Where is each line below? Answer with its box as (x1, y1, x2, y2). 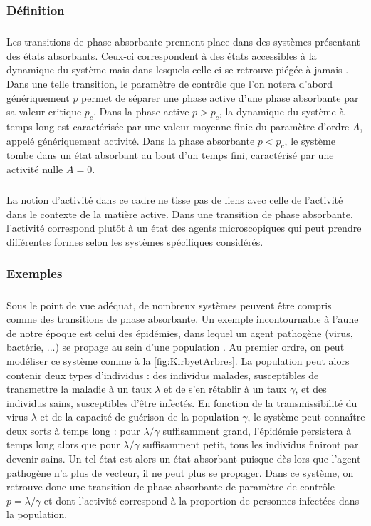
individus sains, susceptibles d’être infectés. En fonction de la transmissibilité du (6, 395, 357, 410)
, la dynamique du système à (219, 104, 345, 119)
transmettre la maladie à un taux (6, 381, 152, 396)
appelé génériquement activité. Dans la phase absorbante (6, 133, 255, 148)
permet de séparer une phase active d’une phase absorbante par (81, 90, 359, 105)
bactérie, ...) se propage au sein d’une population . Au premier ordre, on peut (6, 339, 345, 354)
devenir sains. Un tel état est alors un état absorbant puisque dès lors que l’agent (6, 451, 361, 466)
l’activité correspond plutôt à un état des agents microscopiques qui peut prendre (6, 220, 362, 235)
